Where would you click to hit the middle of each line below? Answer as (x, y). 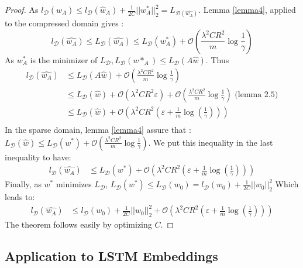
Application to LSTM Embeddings (111, 256)
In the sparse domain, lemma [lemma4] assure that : (98, 129)
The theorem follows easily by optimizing (78, 224)
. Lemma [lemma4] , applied (247, 9)
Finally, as (23, 184)
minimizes (74, 184)
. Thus (217, 59)
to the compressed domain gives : (64, 23)
